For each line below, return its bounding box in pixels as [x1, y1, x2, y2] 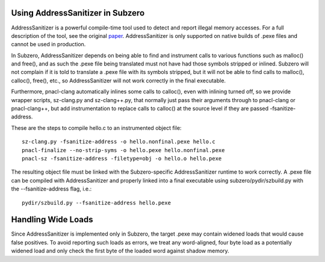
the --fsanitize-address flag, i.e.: [11, 185, 92, 192]
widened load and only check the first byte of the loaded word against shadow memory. [11, 247, 230, 255]
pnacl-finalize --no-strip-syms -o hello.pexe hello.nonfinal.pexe [22, 147, 225, 153]
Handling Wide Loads [11, 215, 93, 225]
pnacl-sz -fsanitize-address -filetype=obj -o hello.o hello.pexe [22, 155, 222, 162]
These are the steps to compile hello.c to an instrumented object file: [11, 124, 182, 132]
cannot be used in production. [11, 41, 86, 48]
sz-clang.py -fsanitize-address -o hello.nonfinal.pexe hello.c [22, 138, 216, 145]
